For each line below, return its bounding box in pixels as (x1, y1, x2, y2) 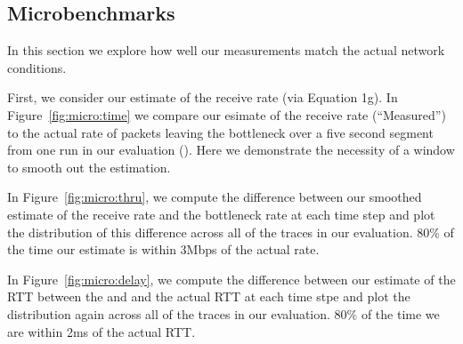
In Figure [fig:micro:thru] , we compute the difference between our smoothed (7, 188, 422, 206)
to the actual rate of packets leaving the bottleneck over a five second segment (7, 123, 434, 141)
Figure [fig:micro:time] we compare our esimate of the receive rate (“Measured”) (7, 105, 446, 124)
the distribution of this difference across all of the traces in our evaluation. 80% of (7, 222, 454, 241)
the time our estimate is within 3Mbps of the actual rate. (7, 240, 320, 259)
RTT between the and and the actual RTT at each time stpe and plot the (7, 287, 410, 306)
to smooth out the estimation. (7, 157, 171, 176)
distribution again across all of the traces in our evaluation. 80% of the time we (7, 304, 440, 323)
